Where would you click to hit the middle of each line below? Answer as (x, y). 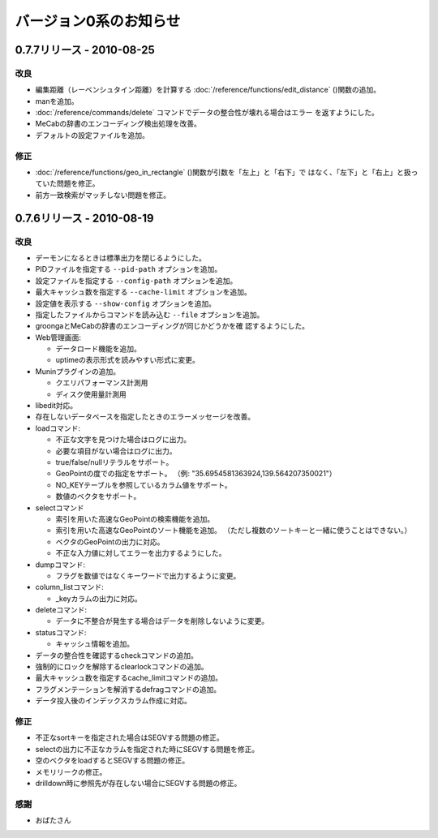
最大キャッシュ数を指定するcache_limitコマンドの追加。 (129, 678)
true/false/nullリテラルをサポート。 (114, 462)
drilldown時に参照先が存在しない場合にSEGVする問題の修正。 (138, 783)
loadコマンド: (58, 428)
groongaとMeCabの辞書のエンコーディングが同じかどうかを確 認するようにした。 (172, 326)
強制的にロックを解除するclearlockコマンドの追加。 (122, 667)
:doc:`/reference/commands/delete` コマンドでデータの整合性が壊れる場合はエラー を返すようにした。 (207, 113)
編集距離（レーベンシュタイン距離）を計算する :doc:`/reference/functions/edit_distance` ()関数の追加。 (208, 90)
